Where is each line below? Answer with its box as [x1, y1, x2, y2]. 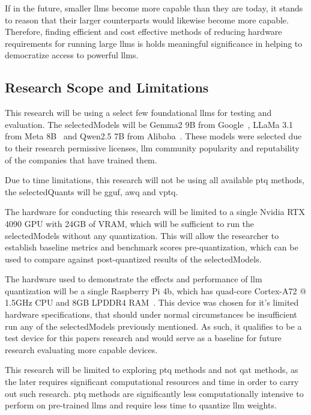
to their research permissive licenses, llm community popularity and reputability [5, 141, 300, 154]
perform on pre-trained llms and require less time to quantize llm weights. [5, 399, 277, 411]
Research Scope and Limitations [5, 78, 209, 97]
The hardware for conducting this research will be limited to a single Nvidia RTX [5, 205, 305, 218]
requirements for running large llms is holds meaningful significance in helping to [5, 37, 303, 49]
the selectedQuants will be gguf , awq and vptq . [5, 185, 178, 198]
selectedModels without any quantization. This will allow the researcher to [5, 229, 279, 241]
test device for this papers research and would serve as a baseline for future [5, 332, 282, 344]
